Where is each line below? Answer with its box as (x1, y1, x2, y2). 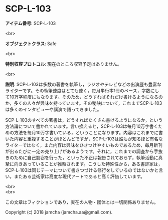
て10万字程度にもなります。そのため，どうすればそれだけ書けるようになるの (5, 94, 163, 100)
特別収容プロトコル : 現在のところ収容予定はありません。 (5, 61, 122, 67)
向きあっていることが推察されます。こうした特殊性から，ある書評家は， (14, 161, 163, 167)
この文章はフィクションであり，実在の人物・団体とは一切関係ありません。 (5, 199, 159, 205)
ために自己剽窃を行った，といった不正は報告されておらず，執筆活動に (14, 154, 158, 160)
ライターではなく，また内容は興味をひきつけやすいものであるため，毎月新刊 (5, 142, 163, 148)
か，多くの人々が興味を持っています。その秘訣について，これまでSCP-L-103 (5, 100, 162, 106)
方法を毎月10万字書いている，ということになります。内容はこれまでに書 (14, 129, 163, 135)
